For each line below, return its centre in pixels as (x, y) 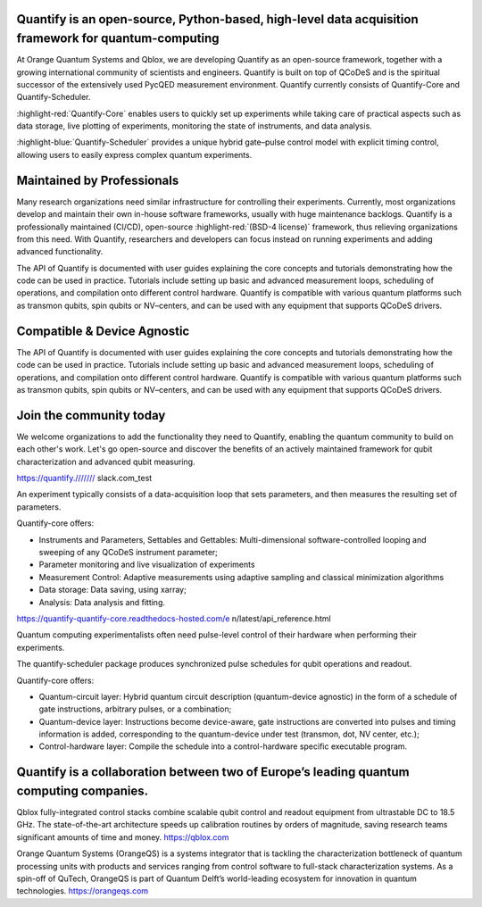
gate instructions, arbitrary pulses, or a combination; (135, 709)
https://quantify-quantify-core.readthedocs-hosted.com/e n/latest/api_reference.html (174, 618)
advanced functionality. (60, 252)
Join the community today (91, 415)
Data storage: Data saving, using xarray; (112, 590)
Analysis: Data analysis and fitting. (102, 602)
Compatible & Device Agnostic (103, 331)
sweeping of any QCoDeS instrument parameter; (129, 552)
